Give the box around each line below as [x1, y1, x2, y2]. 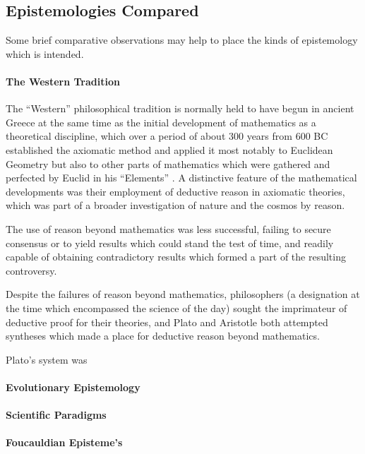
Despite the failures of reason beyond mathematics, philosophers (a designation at [6, 287, 360, 301]
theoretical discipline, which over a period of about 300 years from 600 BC [6, 129, 328, 143]
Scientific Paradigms [6, 407, 107, 422]
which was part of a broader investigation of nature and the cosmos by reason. [6, 198, 345, 213]
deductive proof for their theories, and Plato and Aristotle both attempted [6, 314, 328, 329]
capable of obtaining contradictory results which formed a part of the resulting [6, 249, 346, 264]
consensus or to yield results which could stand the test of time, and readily [6, 235, 334, 250]
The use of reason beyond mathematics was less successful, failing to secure [6, 221, 331, 236]
